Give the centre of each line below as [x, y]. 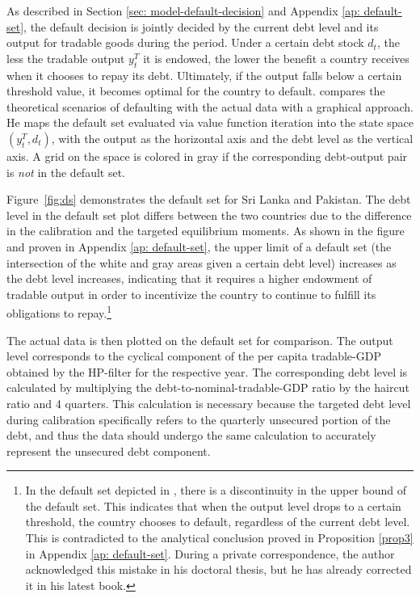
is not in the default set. [66, 172]
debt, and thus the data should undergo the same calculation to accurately [191, 435]
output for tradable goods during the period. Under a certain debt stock [185, 42]
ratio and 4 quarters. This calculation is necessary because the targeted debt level [209, 403]
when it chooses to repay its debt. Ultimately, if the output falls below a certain [204, 75]
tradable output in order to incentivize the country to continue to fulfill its [191, 294]
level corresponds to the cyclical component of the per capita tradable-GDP [194, 356]
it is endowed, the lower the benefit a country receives [276, 58]
